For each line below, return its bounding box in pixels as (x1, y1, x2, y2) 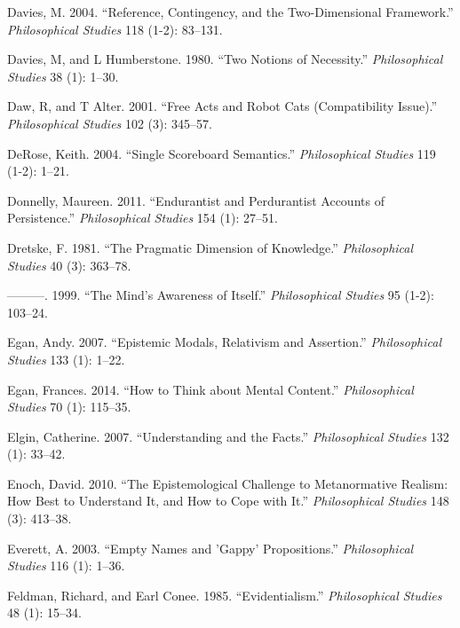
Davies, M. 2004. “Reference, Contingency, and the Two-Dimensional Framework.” (7, 3, 454, 20)
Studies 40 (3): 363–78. (7, 255, 131, 274)
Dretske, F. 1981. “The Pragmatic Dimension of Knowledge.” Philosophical (7, 238, 414, 256)
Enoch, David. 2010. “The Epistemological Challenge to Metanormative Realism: (7, 474, 448, 492)
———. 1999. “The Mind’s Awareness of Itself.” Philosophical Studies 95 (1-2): (7, 286, 434, 304)
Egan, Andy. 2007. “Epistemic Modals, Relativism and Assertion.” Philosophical (7, 333, 442, 351)
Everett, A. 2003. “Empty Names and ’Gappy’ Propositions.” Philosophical (7, 538, 414, 557)
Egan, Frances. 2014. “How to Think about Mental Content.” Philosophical (7, 380, 414, 398)
